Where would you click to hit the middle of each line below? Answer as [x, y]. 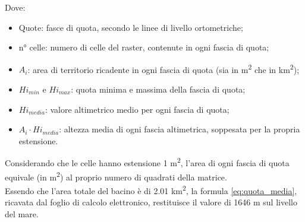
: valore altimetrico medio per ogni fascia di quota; [137, 109]
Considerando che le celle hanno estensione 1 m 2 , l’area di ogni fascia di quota [147, 162]
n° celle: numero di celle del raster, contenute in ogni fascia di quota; [144, 47]
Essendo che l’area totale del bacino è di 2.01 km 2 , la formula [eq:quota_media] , [151, 189]
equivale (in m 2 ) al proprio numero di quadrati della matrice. [116, 176]
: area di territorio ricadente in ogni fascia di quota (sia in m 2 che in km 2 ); [163, 68]
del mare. [22, 213]
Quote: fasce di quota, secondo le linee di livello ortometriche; [131, 27]
